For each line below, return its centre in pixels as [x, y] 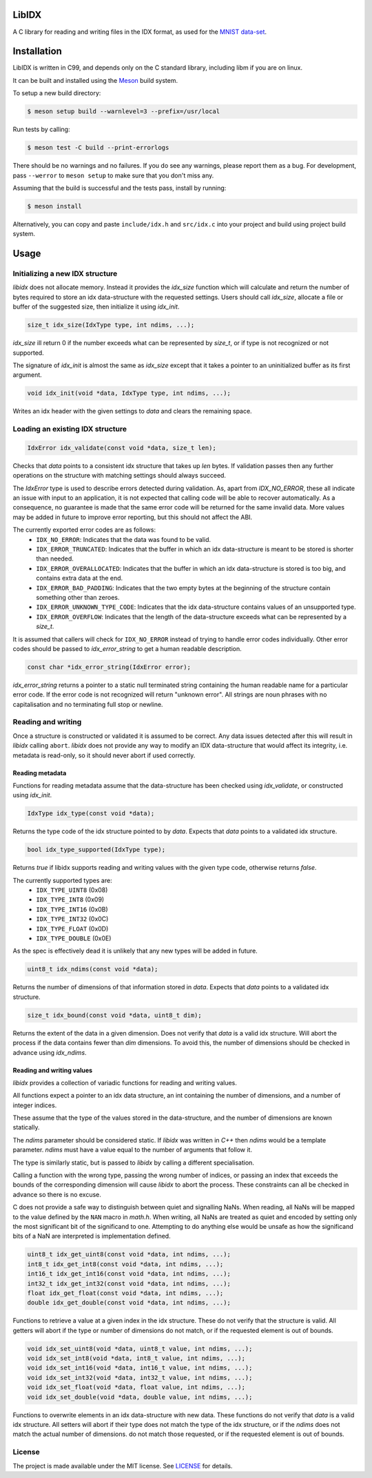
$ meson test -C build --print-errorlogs [98, 148]
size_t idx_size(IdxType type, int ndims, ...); [111, 325]
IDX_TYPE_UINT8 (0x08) [72, 890]
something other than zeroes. [78, 597]
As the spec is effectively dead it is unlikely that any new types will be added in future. [135, 951]
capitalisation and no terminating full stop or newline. [88, 704]
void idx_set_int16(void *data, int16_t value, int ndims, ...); [140, 1368]
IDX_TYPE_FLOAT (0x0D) [72, 928]
